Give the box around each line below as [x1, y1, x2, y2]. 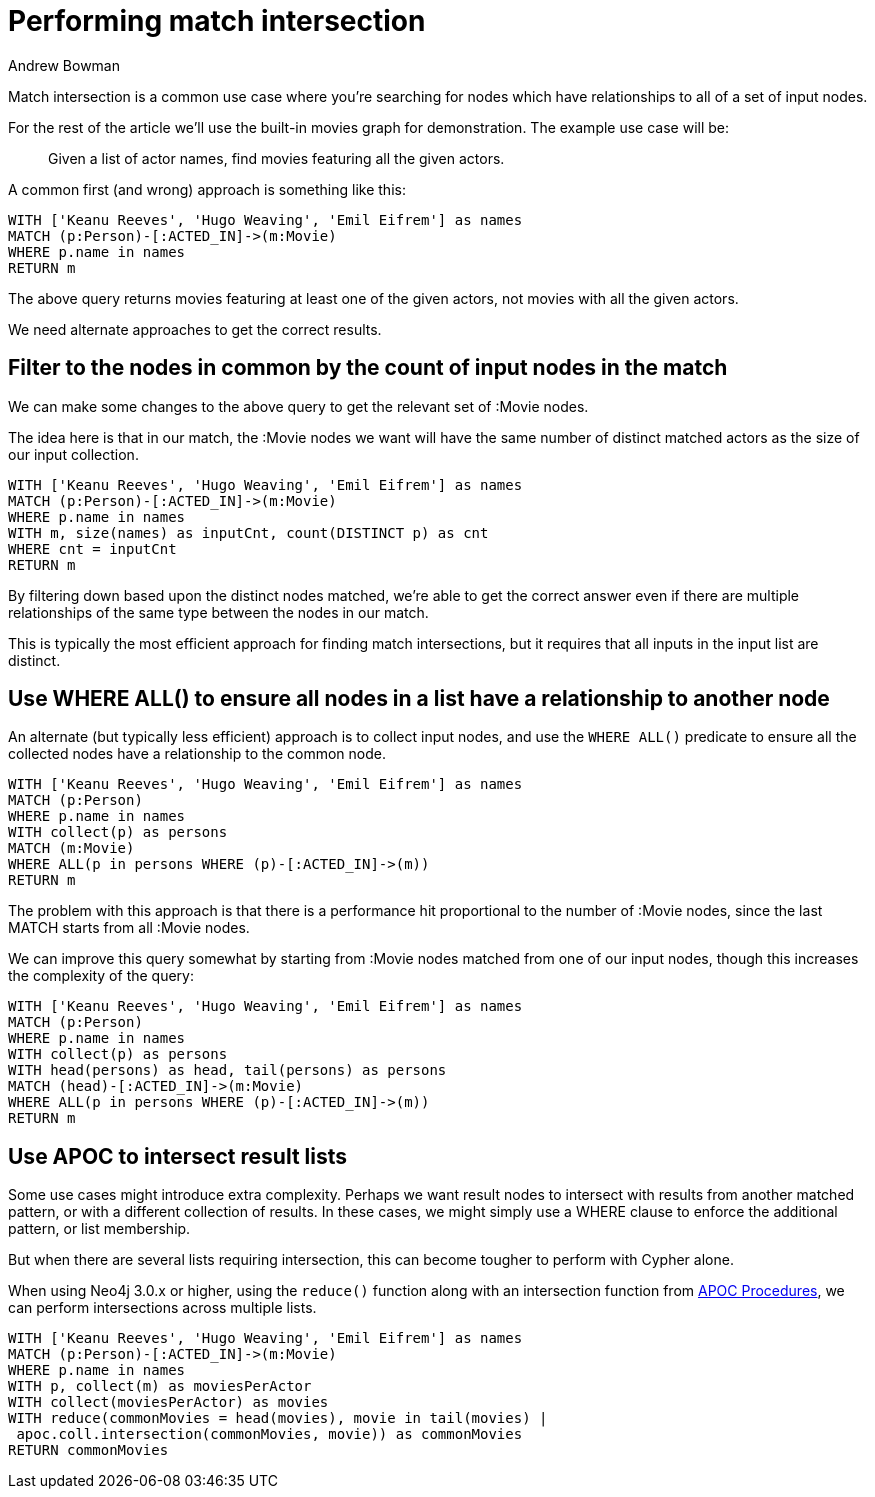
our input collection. [8, 445, 139, 463]
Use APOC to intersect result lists [8, 1143, 348, 1169]
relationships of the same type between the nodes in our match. [8, 603, 429, 621]
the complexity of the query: [8, 967, 194, 985]
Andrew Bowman [8, 56, 120, 74]
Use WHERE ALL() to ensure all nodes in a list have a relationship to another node [8, 686, 830, 712]
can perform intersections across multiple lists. [8, 1299, 317, 1317]
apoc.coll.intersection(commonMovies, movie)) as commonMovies [16, 1426, 523, 1443]
